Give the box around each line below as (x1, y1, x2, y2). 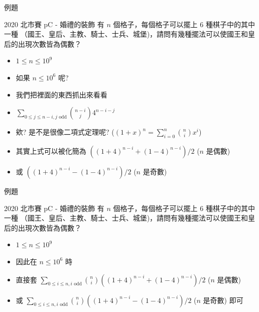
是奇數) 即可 (203, 294, 243, 305)
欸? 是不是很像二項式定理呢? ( (16, 127, 114, 137)
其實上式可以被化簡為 (16, 145, 86, 156)
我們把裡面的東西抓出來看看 (16, 89, 107, 99)
